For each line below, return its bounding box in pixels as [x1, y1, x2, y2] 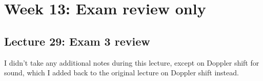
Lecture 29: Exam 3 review [4, 33, 150, 49]
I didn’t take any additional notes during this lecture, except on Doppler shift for [4, 57, 259, 68]
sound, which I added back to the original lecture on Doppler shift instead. [4, 67, 239, 78]
